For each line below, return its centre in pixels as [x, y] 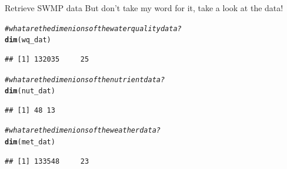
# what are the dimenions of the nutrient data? [85, 80]
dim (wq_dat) [28, 40]
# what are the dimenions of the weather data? [83, 131]
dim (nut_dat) [30, 91]
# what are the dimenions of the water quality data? [93, 28]
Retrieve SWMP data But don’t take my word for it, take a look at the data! [144, 8]
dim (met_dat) [30, 142]
